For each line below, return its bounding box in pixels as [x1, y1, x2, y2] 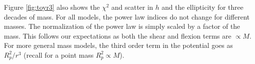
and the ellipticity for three [162, 2, 244, 12]
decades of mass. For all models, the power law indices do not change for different [4, 11, 250, 21]
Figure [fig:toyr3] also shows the [4, 2, 100, 12]
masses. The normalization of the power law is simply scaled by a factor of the [4, 21, 240, 31]
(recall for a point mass [24, 49, 94, 60]
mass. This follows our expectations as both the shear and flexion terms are [4, 30, 231, 41]
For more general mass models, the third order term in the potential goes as [4, 40, 233, 50]
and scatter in [111, 2, 153, 12]
